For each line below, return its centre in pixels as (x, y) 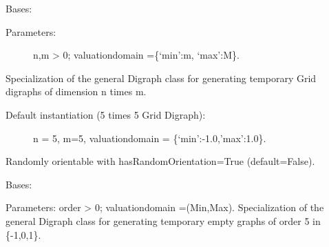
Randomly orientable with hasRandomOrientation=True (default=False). (160, 161)
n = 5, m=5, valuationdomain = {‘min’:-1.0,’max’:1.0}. (150, 138)
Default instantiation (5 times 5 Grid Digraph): (106, 114)
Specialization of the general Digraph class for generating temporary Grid (161, 78)
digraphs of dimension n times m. (76, 91)
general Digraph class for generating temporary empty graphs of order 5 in (163, 220)
